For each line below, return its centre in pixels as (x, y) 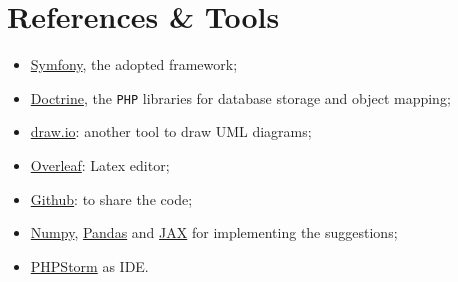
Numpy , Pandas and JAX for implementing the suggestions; (214, 232)
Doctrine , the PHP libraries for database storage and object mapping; (240, 97)
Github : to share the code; (111, 198)
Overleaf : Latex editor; (100, 164)
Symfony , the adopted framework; (134, 64)
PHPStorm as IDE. (89, 265)
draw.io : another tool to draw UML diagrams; (171, 131)
